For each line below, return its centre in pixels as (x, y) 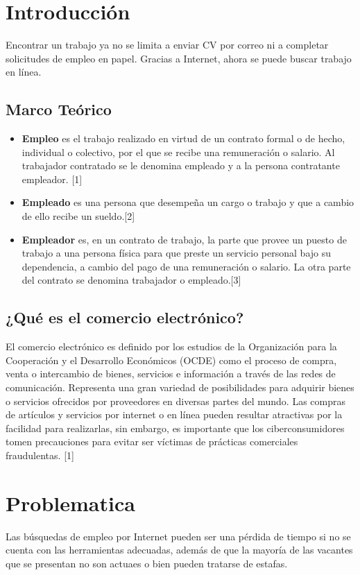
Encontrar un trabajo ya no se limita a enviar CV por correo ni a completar (167, 45)
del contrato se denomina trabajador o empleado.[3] (131, 280)
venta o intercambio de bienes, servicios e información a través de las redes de (171, 374)
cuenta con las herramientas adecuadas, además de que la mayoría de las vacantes (179, 550)
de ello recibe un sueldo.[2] (78, 216)
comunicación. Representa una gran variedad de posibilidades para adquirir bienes (180, 387)
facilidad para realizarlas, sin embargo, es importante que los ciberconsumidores (175, 428)
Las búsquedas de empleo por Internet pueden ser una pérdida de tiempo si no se (178, 536)
